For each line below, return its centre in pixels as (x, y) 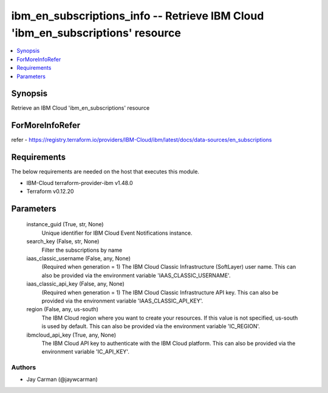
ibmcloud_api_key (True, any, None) (71, 335)
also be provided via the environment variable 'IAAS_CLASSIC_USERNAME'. (136, 275)
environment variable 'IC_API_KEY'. (86, 352)
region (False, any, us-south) (62, 309)
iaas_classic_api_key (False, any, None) (75, 284)
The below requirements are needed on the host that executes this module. (105, 172)
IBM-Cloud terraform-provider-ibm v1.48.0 (80, 183)
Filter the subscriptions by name (82, 250)
